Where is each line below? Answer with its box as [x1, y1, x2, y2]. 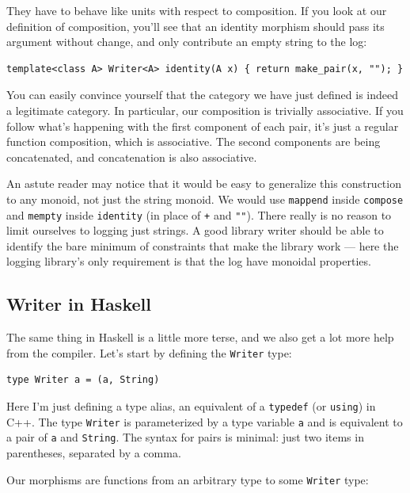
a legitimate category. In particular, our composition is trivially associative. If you [6, 101, 404, 118]
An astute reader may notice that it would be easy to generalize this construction [6, 175, 401, 192]
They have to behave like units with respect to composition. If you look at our [6, 2, 387, 18]
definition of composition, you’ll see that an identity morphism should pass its [6, 17, 385, 34]
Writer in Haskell [6, 292, 151, 316]
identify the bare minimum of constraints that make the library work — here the [6, 237, 399, 254]
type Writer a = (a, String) [6, 374, 160, 386]
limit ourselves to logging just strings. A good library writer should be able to [6, 222, 384, 239]
